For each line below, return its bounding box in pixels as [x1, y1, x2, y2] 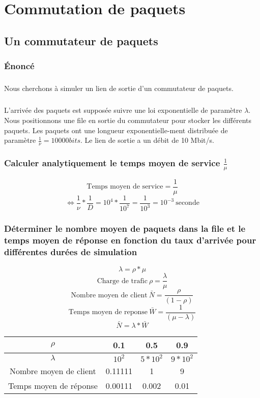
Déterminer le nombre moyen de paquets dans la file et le [4, 222, 246, 235]
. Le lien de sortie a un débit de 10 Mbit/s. [80, 135, 214, 145]
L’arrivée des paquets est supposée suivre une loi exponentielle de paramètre [4, 105, 242, 115]
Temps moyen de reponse [68, 309, 148, 316]
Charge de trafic [97, 277, 148, 285]
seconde [176, 199, 199, 207]
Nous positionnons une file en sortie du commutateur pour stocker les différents [4, 114, 252, 125]
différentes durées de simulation [4, 246, 137, 258]
